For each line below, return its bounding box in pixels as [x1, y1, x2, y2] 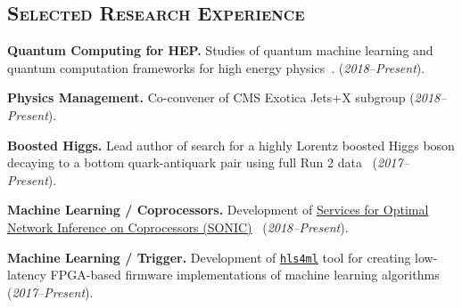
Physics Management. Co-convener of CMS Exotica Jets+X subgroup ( [7, 88, 415, 107]
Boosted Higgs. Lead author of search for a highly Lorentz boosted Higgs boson [7, 135, 455, 154]
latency [7, 265, 46, 284]
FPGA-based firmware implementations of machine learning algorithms [50, 265, 440, 284]
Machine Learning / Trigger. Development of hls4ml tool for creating [7, 247, 411, 266]
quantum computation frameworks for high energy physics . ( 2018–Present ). [7, 58, 425, 77]
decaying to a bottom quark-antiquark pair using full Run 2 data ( [7, 153, 378, 172]
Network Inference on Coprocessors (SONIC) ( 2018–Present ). [7, 217, 349, 236]
